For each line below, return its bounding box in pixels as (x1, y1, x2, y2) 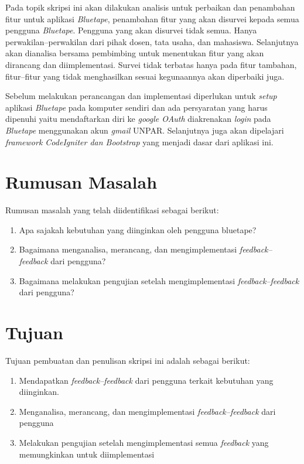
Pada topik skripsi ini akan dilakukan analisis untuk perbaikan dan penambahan (5, 1, 295, 13)
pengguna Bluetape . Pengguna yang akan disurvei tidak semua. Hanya (5, 24, 257, 36)
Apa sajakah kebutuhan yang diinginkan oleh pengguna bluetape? (19, 223, 257, 236)
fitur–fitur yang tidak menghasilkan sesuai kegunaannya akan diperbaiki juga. (5, 70, 285, 82)
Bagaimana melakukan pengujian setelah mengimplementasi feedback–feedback (19, 274, 299, 286)
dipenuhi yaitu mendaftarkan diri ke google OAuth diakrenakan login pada (5, 112, 271, 125)
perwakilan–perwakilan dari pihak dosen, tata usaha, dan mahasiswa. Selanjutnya (5, 35, 299, 47)
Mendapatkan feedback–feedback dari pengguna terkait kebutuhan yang (19, 374, 274, 386)
